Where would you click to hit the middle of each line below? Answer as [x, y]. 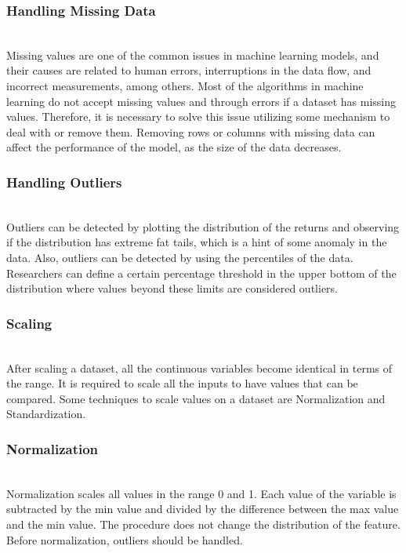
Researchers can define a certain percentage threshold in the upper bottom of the [201, 273]
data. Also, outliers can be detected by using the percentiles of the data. [180, 257]
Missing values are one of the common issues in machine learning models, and [193, 55]
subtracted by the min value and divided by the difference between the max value [203, 509]
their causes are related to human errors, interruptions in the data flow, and [189, 70]
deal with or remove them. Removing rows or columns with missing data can [191, 131]
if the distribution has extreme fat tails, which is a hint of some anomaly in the [197, 242]
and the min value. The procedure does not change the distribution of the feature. [203, 524]
